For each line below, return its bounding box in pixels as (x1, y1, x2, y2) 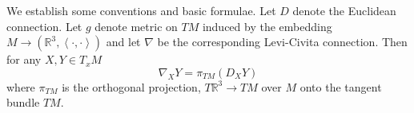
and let (106, 33, 141, 50)
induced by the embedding (202, 18, 332, 34)
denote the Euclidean (292, 2, 396, 18)
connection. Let (6, 18, 82, 34)
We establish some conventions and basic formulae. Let (6, 2, 276, 18)
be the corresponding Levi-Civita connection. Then (157, 33, 408, 50)
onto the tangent (299, 78, 382, 95)
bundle (6, 94, 40, 111)
